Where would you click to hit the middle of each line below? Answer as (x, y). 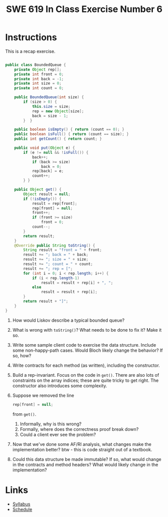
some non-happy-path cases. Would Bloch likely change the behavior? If (88, 350)
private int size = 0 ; (38, 84)
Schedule (22, 509)
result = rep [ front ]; (55, 203)
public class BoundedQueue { (36, 65)
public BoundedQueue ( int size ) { (49, 97)
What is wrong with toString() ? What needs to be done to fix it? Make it (87, 330)
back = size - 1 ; (50, 116)
